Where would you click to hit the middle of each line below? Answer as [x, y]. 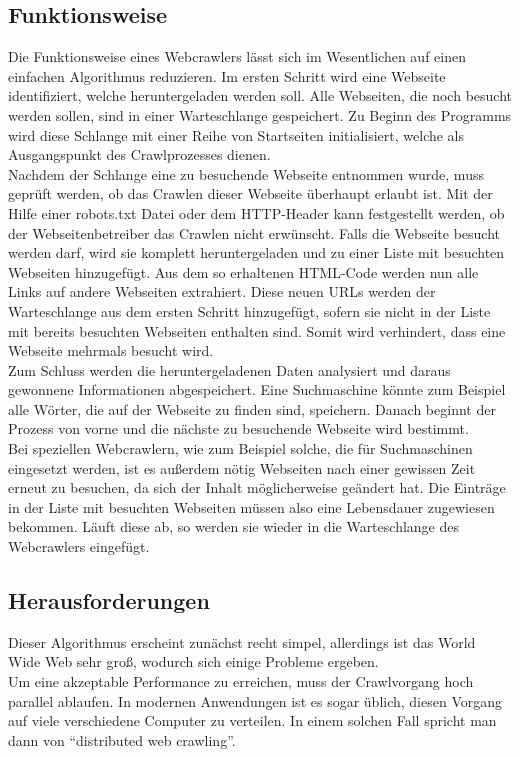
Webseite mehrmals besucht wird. [111, 350]
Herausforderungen [109, 600]
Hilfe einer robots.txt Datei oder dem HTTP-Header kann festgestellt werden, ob [256, 212]
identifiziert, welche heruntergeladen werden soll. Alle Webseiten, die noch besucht [260, 95]
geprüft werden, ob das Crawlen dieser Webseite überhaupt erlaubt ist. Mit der [250, 193]
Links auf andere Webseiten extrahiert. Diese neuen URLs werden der [222, 291]
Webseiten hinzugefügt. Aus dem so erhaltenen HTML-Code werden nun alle [243, 271]
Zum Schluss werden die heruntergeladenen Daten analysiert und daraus [229, 369]
